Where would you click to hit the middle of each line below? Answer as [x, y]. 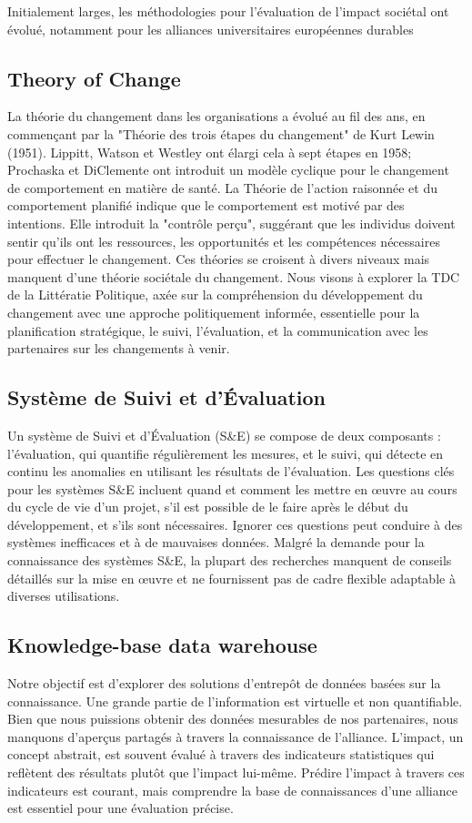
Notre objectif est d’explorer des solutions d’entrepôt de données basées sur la [224, 683]
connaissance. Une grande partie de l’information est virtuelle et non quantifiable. [235, 701]
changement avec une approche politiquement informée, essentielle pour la [214, 312]
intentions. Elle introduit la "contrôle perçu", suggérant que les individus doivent [231, 223]
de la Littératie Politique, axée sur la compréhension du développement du [215, 295]
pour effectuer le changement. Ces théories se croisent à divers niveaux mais [219, 259]
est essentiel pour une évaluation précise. [121, 808]
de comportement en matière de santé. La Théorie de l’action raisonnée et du [222, 187]
